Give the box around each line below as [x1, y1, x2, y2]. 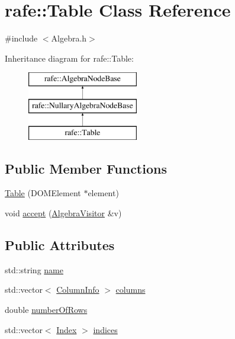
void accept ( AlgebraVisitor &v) [5, 207, 122, 219]
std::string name [5, 263, 63, 276]
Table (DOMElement [5, 187, 81, 199]
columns [115, 283, 146, 296]
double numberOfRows [5, 303, 88, 316]
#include [5, 32, 38, 44]
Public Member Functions [5, 159, 167, 177]
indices [93, 323, 118, 335]
